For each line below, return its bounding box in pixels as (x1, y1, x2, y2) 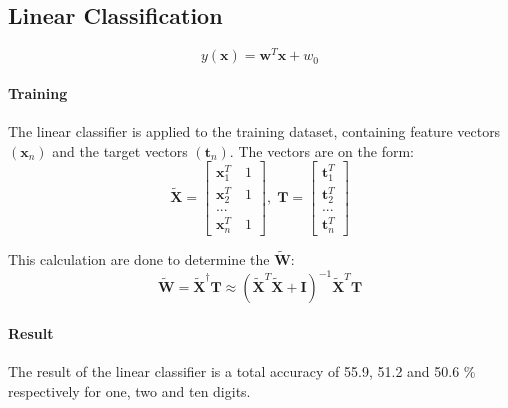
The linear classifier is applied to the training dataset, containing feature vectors (8, 121, 501, 142)
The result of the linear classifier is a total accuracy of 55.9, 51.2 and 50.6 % (8, 360, 476, 381)
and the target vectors (52, 140, 188, 161)
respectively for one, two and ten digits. (8, 380, 251, 401)
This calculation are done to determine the (8, 249, 270, 270)
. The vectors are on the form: (229, 140, 414, 161)
